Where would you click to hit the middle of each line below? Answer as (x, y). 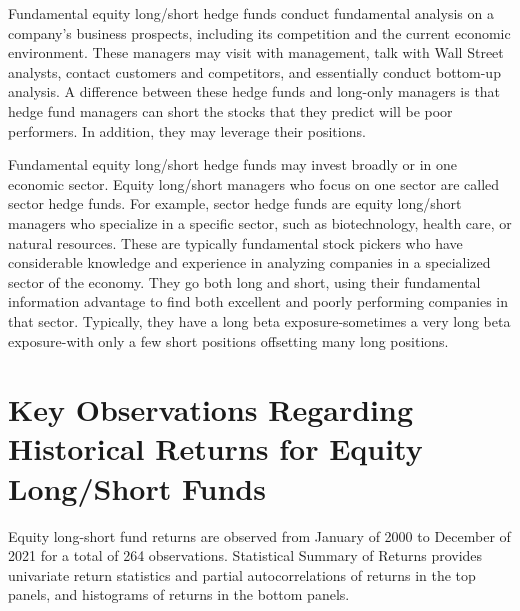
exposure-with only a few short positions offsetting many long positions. (228, 340)
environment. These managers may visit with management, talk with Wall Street (256, 52)
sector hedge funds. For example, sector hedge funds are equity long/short (235, 203)
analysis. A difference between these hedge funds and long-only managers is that (254, 91)
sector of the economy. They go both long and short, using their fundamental (244, 281)
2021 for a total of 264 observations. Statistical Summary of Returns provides (245, 555)
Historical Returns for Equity (215, 448)
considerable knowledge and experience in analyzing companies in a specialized (249, 262)
